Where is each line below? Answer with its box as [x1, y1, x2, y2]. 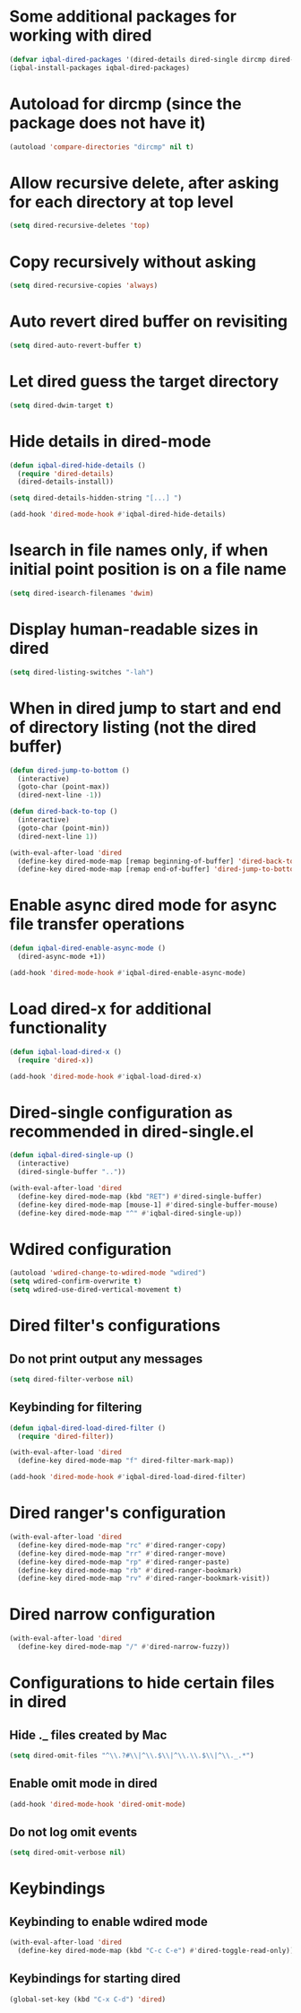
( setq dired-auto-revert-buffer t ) [9, 341, 142, 351]
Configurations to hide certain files [9, 1673, 275, 1693]
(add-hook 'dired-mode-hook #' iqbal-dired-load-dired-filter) [9, 1473, 246, 1482]
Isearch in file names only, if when [9, 540, 269, 561]
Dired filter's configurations [9, 1316, 221, 1336]
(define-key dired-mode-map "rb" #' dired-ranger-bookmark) [17, 1565, 243, 1575]
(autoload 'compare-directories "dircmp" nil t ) [9, 142, 194, 152]
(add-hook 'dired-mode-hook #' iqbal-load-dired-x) [9, 1072, 202, 1081]
